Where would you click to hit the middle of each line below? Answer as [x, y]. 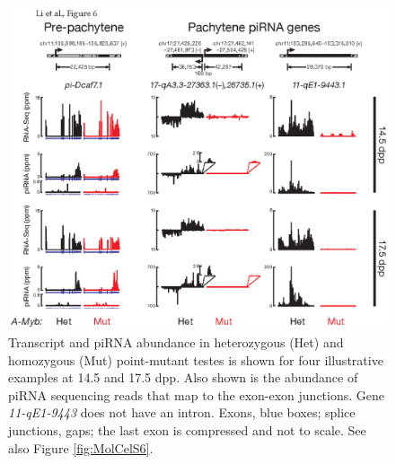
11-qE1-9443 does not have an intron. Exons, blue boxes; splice [182, 412]
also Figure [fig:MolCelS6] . [81, 447]
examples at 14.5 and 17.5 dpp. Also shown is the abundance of [183, 377]
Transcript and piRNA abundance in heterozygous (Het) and [176, 342]
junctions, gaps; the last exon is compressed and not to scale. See [187, 429]
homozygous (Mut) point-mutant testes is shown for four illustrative [196, 359]
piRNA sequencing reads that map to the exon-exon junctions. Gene [197, 394]
